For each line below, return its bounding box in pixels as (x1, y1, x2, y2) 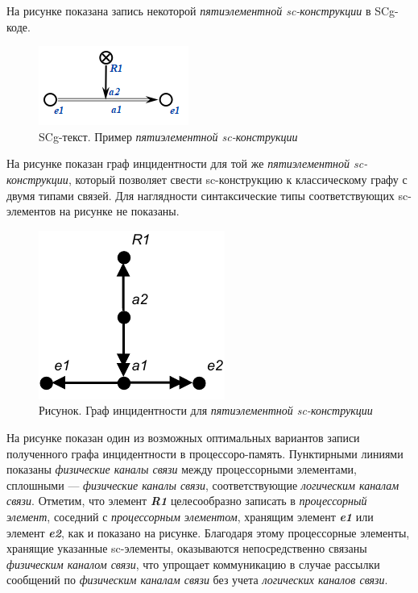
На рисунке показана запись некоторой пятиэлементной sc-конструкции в (6, 2, 371, 19)
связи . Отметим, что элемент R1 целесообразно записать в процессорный (6, 492, 367, 509)
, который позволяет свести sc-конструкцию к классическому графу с (68, 170, 408, 187)
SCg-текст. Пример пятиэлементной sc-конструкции (39, 127, 298, 144)
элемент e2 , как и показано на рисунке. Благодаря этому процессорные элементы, (6, 524, 410, 541)
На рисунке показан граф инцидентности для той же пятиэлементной (6, 155, 350, 172)
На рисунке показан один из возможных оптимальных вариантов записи (6, 428, 360, 445)
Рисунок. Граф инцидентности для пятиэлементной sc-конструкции (39, 402, 373, 419)
